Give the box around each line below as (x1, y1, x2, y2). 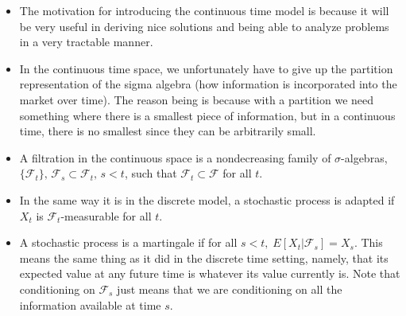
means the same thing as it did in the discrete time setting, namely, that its (19, 249, 389, 266)
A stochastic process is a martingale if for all (19, 234, 238, 251)
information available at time (19, 296, 161, 313)
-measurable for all (60, 207, 152, 224)
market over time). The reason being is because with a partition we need (19, 91, 374, 107)
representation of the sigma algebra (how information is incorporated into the (19, 76, 397, 92)
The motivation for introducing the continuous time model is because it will (19, 2, 389, 18)
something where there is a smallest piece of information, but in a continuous (19, 107, 396, 123)
